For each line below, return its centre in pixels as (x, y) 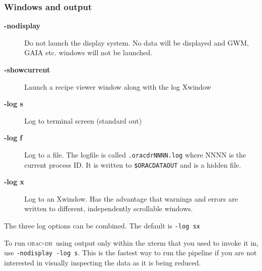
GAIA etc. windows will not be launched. (88, 52)
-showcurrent (27, 69)
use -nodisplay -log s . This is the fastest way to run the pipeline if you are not (130, 253)
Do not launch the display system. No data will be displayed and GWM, (137, 42)
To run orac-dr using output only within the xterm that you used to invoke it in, (131, 242)
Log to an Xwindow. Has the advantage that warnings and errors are (131, 198)
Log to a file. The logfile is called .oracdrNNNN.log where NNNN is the (135, 154)
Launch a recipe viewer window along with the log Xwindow (118, 86)
